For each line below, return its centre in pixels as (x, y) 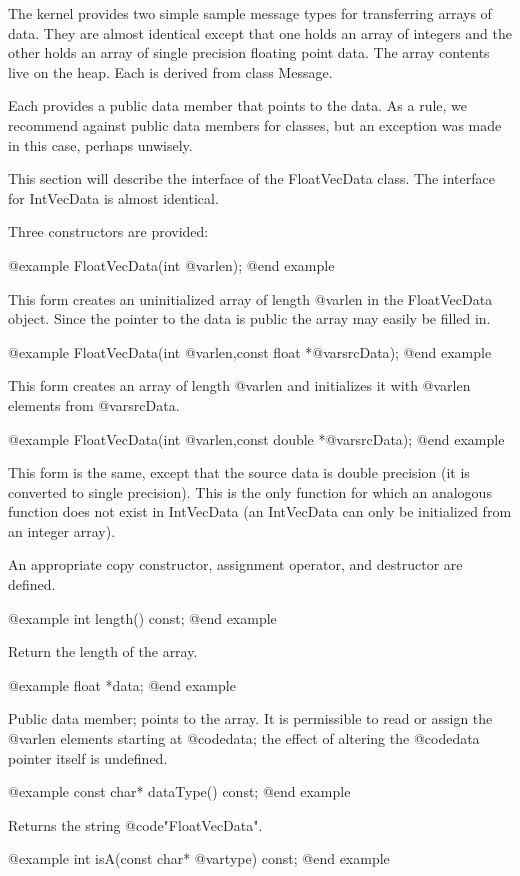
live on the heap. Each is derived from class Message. (170, 71)
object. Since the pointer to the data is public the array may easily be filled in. (249, 318)
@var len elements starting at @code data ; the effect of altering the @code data (244, 738)
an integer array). (62, 530)
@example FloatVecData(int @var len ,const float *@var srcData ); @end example (250, 351)
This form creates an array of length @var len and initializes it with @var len (239, 385)
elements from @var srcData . (94, 404)
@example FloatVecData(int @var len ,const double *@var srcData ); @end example (256, 438)
